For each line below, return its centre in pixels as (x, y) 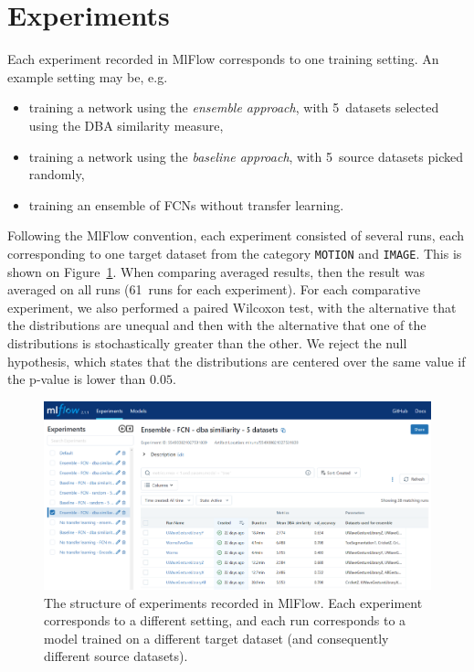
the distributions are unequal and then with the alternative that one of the (217, 325)
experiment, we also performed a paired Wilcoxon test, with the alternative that (232, 307)
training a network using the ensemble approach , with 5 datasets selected (234, 107)
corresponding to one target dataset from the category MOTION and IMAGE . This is (235, 253)
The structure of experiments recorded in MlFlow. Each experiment (233, 602)
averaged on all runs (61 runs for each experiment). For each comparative (214, 289)
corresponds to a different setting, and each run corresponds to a (225, 620)
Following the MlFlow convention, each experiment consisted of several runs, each (236, 235)
